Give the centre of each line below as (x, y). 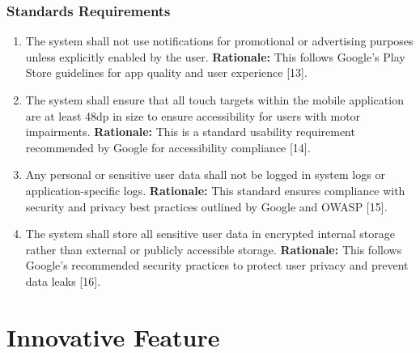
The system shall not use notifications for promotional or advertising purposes (219, 41)
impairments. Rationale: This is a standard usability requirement (190, 132)
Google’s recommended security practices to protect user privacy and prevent (217, 265)
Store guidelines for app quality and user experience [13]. (166, 72)
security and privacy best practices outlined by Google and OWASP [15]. (206, 206)
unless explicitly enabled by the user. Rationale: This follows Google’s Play (215, 56)
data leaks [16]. (63, 281)
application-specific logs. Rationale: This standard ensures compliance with (215, 190)
